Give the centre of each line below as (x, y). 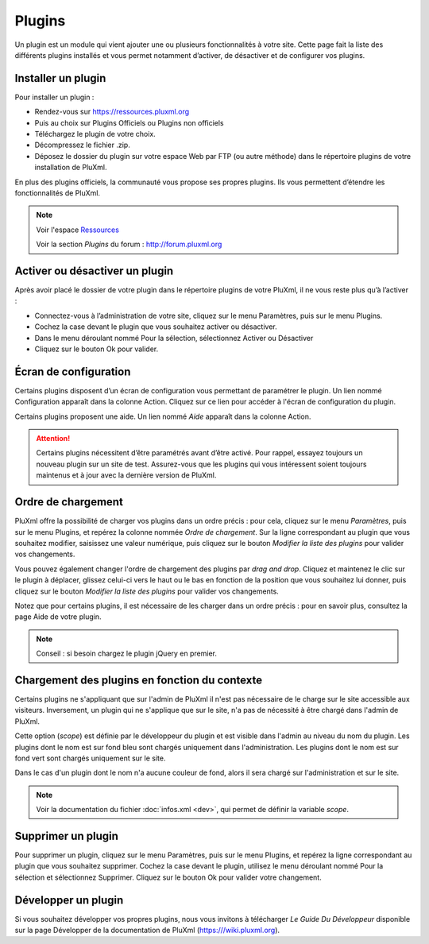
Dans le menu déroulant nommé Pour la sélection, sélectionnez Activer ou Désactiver (174, 338)
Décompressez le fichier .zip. (82, 145)
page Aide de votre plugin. (58, 617)
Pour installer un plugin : (54, 97)
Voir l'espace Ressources (77, 230)
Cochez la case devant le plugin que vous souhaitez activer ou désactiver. (156, 327)
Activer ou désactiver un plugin (94, 271)
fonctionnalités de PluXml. (58, 193)
